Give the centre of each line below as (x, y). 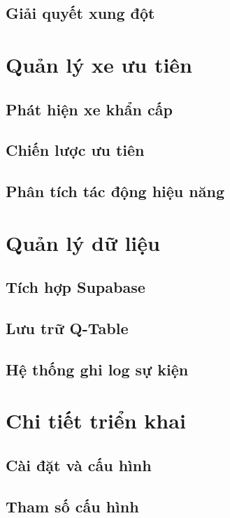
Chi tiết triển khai (96, 420)
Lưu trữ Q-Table (67, 328)
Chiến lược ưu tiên (75, 150)
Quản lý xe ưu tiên (99, 64)
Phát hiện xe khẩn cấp (89, 109)
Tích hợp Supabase (76, 287)
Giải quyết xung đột (80, 13)
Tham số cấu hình (72, 506)
